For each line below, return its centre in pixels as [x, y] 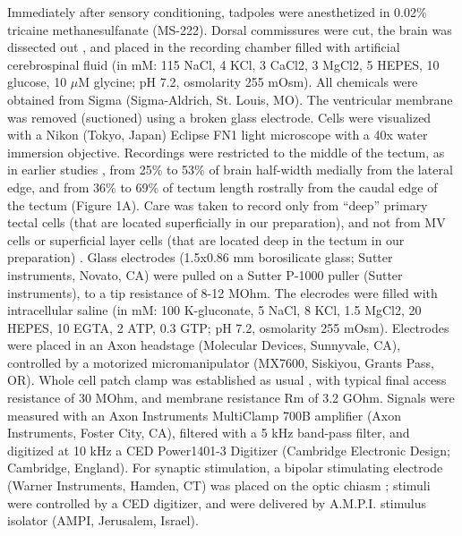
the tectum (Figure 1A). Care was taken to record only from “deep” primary [218, 204]
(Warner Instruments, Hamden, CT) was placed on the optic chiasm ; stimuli [219, 485]
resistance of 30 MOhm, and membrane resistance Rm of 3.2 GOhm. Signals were [231, 398]
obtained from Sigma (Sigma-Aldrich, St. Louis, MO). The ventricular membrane [230, 99]
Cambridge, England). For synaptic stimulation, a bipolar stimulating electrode [225, 468]
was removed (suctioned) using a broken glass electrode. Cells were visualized [219, 117]
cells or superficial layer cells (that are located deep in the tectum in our [206, 239]
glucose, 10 [37, 82]
